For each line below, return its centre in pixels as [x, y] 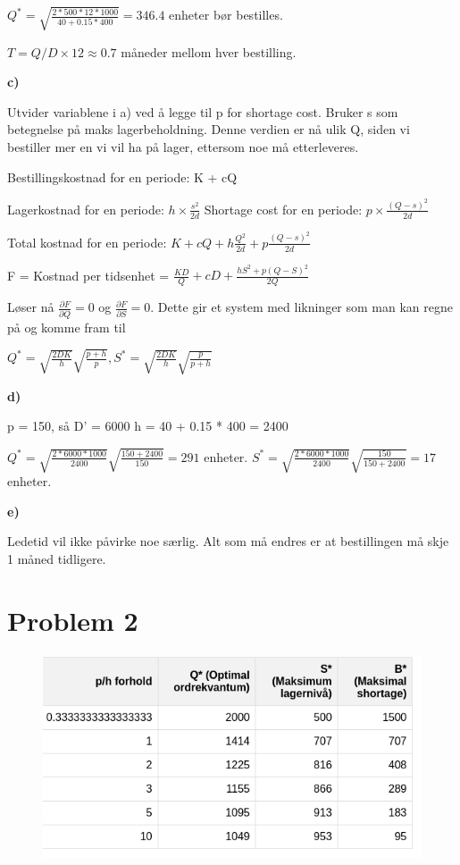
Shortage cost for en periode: [283, 209]
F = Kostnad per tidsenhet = [88, 275]
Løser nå [31, 307]
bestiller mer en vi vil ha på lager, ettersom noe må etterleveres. [183, 146]
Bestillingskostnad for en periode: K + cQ [122, 176]
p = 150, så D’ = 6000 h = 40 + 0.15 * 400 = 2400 [148, 426]
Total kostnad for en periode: [87, 242]
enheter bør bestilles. [226, 15]
